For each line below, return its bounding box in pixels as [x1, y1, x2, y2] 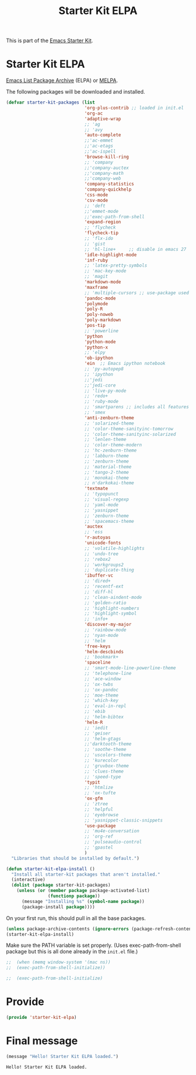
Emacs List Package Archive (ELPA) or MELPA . [6, 77, 118, 84]
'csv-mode [84, 197, 108, 203]
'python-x [84, 344, 108, 350]
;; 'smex [84, 409, 106, 415]
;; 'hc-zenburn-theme [84, 447, 137, 454]
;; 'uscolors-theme [84, 752, 132, 758]
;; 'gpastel [84, 845, 114, 850]
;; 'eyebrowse [84, 812, 118, 818]
